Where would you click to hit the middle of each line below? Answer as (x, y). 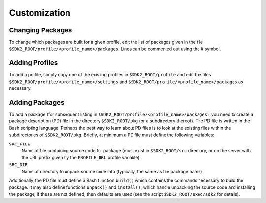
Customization (40, 13)
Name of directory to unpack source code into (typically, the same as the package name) (112, 172)
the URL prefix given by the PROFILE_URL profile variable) (81, 158)
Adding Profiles (33, 63)
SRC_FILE (20, 144)
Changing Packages (41, 30)
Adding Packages (37, 102)
